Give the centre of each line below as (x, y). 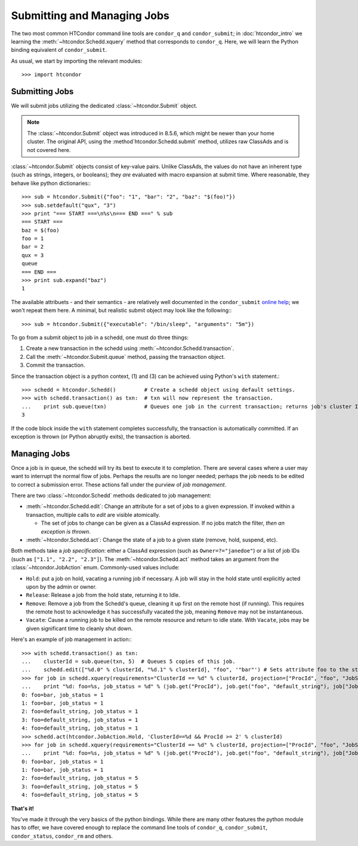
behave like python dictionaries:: (51, 183)
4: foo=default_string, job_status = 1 (80, 728)
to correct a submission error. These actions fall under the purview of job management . (119, 484)
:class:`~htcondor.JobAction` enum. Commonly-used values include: (95, 568)
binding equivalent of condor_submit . (59, 50)
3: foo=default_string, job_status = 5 (80, 786)
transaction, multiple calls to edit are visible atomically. (93, 515)
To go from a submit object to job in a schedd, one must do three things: (100, 337)
